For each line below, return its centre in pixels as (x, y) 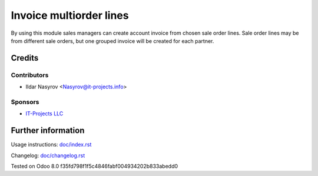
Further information (48, 130)
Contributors (30, 75)
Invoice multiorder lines (70, 15)
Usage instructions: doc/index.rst (51, 145)
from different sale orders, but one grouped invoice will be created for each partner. (112, 41)
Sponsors (25, 102)
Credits (25, 58)
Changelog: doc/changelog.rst (48, 155)
